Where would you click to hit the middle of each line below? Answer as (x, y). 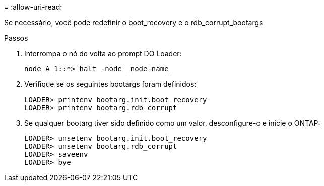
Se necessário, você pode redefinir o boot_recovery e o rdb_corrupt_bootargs (134, 22)
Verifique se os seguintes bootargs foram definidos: (110, 84)
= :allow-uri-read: (33, 7)
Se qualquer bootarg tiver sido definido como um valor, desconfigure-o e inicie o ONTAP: (172, 123)
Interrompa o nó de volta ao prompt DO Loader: (103, 54)
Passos (16, 38)
